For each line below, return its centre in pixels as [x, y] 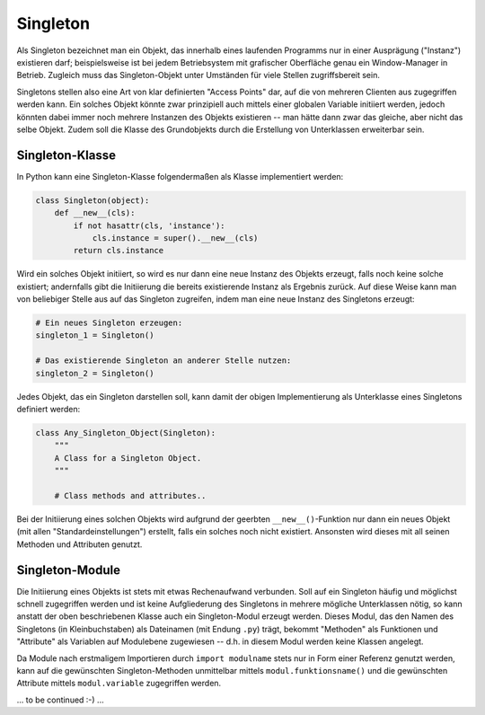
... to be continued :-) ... [60, 700]
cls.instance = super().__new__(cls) [175, 238]
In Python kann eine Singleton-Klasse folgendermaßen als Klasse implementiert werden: [180, 176]
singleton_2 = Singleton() [95, 373]
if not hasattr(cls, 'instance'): [149, 225]
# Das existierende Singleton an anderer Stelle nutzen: [163, 361]
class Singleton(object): [93, 200]
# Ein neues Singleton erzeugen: [109, 323]
